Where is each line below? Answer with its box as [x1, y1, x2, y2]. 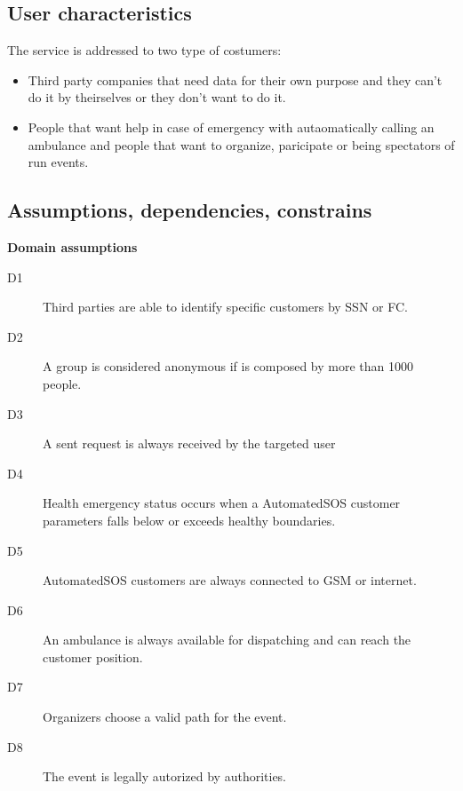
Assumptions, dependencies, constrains [7, 196, 372, 224]
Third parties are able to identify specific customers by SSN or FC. [43, 297, 408, 316]
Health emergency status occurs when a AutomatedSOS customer [43, 494, 401, 512]
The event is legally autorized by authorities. [43, 767, 287, 786]
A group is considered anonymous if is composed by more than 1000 [43, 357, 413, 376]
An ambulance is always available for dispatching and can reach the [43, 630, 411, 649]
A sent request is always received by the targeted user [43, 434, 336, 453]
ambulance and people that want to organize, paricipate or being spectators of [28, 135, 455, 154]
